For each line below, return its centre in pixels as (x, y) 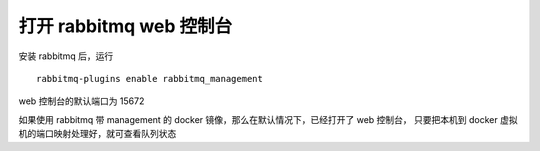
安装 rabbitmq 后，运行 (66, 56)
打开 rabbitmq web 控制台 (125, 26)
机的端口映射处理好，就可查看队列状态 (97, 134)
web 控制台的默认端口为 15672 (81, 101)
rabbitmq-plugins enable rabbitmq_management (150, 78)
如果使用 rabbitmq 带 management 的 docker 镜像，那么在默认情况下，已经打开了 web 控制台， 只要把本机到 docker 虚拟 (268, 119)
